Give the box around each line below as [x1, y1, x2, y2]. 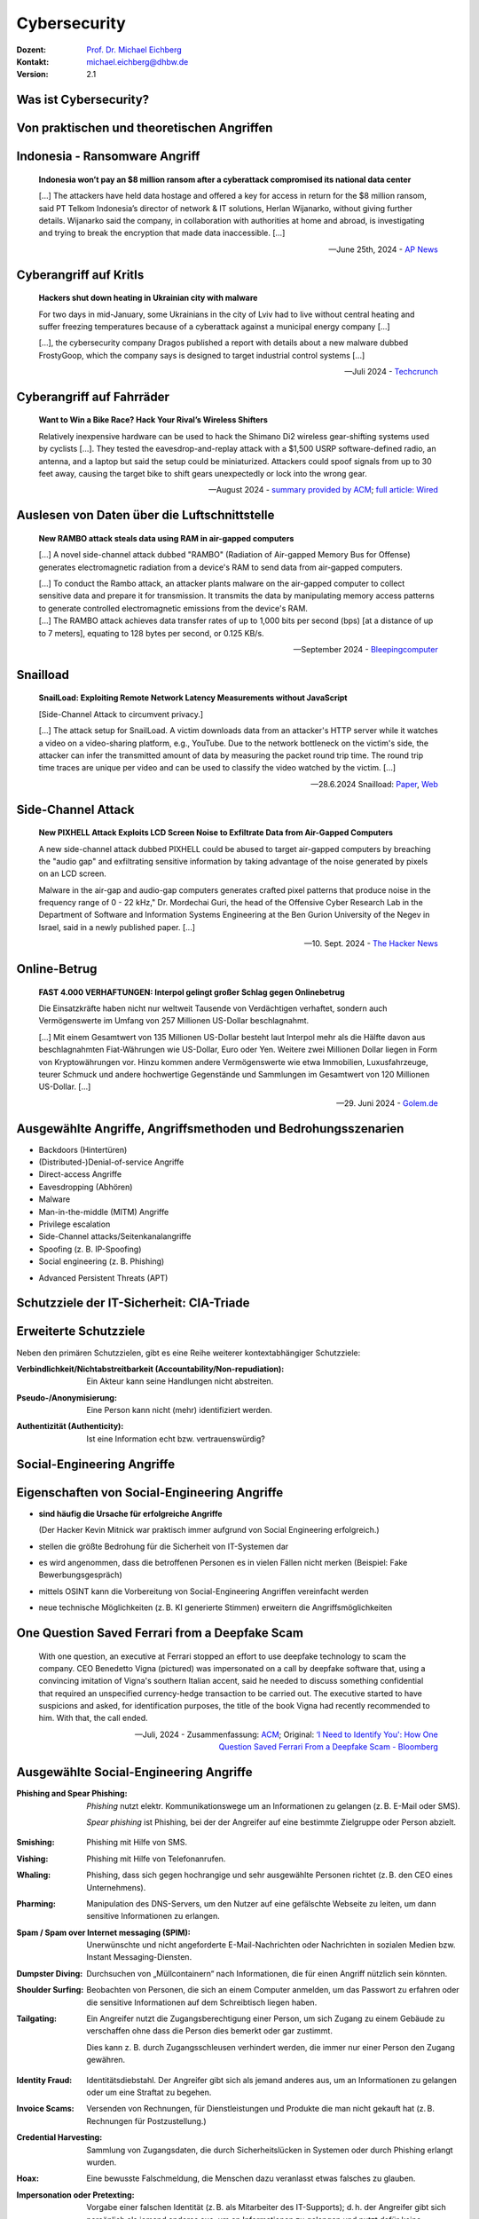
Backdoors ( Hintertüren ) [38, 1144, 128, 1155]
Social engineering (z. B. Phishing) [38, 1256, 165, 1267]
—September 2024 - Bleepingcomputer [293, 644, 438, 654]
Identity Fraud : [16, 2074, 73, 2085]
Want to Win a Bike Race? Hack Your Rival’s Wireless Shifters [38, 415, 268, 425]
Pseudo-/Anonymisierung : [16, 1392, 117, 1402]
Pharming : [16, 1898, 57, 1908]
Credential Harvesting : [16, 2132, 103, 2143]
